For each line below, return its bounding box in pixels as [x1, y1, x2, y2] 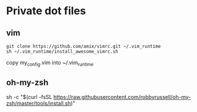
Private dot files [6, 4, 86, 18]
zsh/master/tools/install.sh [6, 100, 71, 107]
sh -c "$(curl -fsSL [6, 93, 52, 100]
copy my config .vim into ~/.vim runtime [6, 59, 94, 68]
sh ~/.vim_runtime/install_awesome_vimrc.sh [6, 49, 118, 55]
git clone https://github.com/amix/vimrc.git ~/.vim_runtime [6, 43, 161, 49]
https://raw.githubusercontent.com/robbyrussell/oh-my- [53, 93, 191, 100]
